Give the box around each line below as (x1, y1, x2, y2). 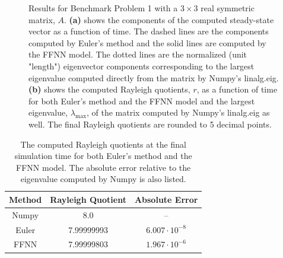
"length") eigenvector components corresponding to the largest (28, 59, 255, 72)
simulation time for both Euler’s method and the (14, 149, 192, 162)
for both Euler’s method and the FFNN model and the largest (28, 94, 255, 107)
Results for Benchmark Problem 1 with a (28, 2, 178, 14)
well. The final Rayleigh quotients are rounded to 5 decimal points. (28, 117, 272, 130)
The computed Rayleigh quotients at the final (20, 138, 186, 150)
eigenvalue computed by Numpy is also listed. (20, 173, 186, 185)
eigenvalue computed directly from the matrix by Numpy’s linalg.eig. (28, 71, 279, 84)
